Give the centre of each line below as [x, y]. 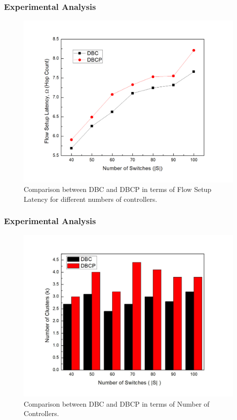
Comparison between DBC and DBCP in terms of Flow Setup [118, 189]
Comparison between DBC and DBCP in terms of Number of [117, 403]
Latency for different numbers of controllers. [91, 199]
